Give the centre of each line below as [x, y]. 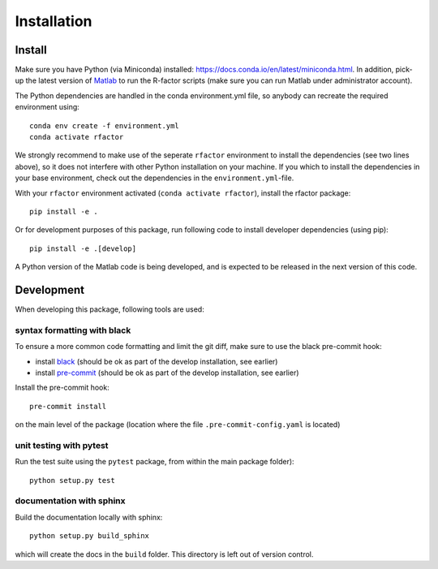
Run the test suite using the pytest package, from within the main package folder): [155, 462]
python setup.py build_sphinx [90, 536]
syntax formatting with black [73, 330]
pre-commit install [68, 406]
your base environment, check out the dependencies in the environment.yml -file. [155, 178]
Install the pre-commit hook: [62, 388]
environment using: [47, 107]
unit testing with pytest [62, 445]
